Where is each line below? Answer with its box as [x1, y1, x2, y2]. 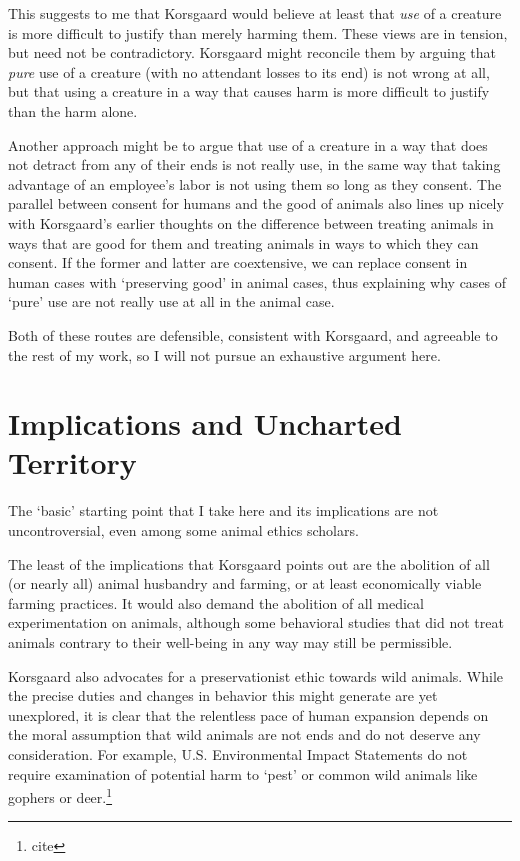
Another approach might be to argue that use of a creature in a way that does [8, 134, 488, 155]
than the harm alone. [8, 100, 138, 121]
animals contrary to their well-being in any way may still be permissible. [8, 631, 453, 652]
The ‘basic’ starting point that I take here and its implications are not [8, 500, 439, 521]
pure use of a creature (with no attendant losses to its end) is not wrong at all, [8, 61, 490, 82]
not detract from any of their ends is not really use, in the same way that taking [8, 154, 501, 175]
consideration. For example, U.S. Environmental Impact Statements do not [8, 743, 468, 764]
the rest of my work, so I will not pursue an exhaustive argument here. [8, 344, 441, 365]
